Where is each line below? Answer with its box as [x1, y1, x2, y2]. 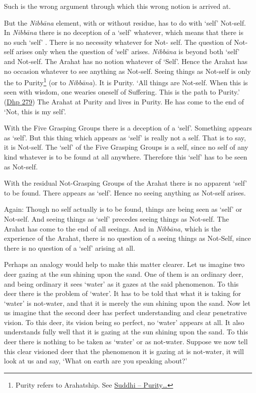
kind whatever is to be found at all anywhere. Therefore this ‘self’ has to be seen [4, 151, 248, 162]
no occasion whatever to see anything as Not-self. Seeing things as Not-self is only [4, 65, 251, 76]
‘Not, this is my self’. [4, 106, 66, 116]
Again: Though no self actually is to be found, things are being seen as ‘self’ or [4, 204, 242, 214]
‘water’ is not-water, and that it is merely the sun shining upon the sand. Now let [4, 297, 251, 308]
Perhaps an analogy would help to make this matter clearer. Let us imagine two [4, 259, 245, 269]
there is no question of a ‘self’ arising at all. [4, 242, 135, 253]
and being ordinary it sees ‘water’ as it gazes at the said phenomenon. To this [4, 278, 239, 289]
